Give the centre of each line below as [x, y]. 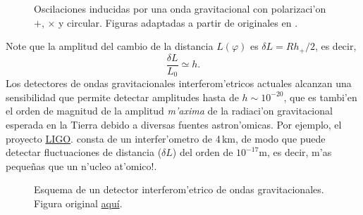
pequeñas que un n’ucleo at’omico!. [81, 165]
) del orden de [203, 152]
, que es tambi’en [320, 97]
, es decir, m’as [299, 152]
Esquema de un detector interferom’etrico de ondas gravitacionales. [179, 189]
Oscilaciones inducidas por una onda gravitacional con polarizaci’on [180, 8]
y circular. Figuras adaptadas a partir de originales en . [178, 22]
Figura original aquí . [78, 203]
